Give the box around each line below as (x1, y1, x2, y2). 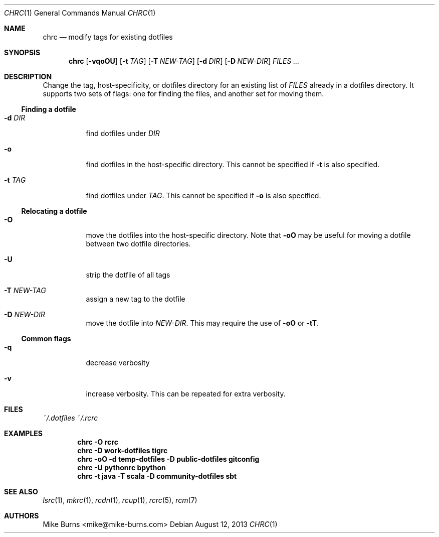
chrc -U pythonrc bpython (77, 463, 166, 472)
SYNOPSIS (4, 48, 41, 57)
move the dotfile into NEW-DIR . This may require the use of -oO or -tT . (86, 319, 319, 327)
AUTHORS (4, 511, 39, 520)
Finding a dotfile (21, 105, 76, 113)
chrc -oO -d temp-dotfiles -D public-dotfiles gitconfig (77, 455, 260, 463)
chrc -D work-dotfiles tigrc (77, 446, 168, 455)
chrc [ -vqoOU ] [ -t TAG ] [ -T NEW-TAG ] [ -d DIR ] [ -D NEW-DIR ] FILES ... (69, 57, 300, 65)
